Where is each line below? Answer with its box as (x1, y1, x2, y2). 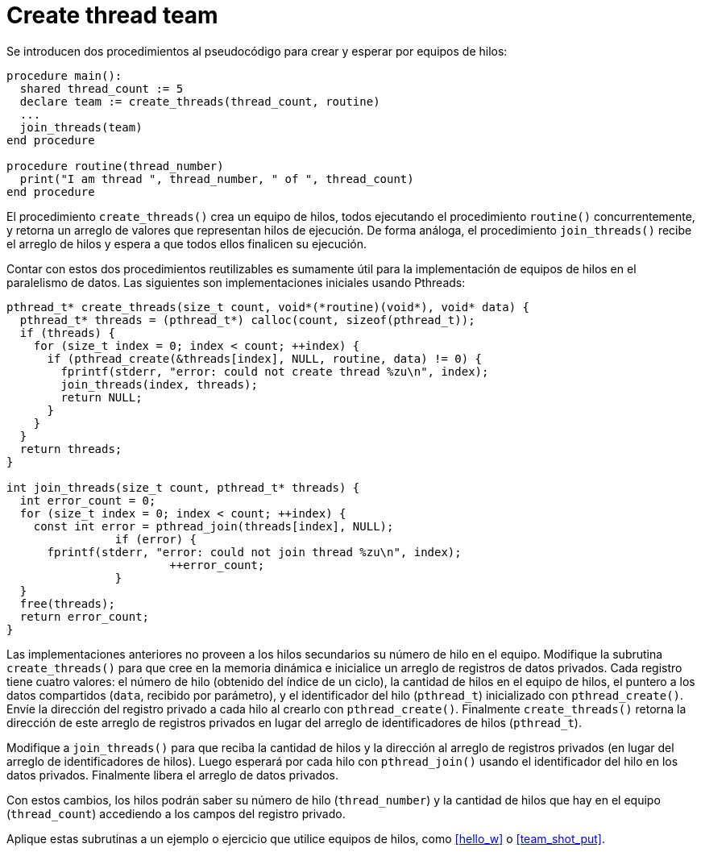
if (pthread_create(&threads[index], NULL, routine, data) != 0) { (47, 351, 483, 365)
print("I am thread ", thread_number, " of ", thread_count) (19, 172, 414, 185)
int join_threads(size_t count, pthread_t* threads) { (6, 480, 360, 494)
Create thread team (6, 2, 218, 29)
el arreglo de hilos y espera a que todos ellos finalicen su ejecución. (6, 236, 367, 251)
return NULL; (60, 390, 143, 404)
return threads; (19, 442, 122, 455)
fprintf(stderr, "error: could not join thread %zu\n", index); (47, 545, 462, 559)
